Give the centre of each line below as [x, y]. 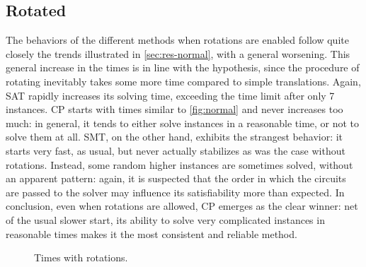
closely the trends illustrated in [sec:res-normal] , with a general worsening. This [178, 53]
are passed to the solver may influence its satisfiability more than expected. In [175, 192]
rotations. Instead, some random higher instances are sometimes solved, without [179, 164]
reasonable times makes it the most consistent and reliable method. [151, 233]
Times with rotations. [81, 257]
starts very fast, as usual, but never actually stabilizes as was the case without [176, 150]
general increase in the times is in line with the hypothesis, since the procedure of [183, 67]
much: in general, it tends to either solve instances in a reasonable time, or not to [183, 123]
